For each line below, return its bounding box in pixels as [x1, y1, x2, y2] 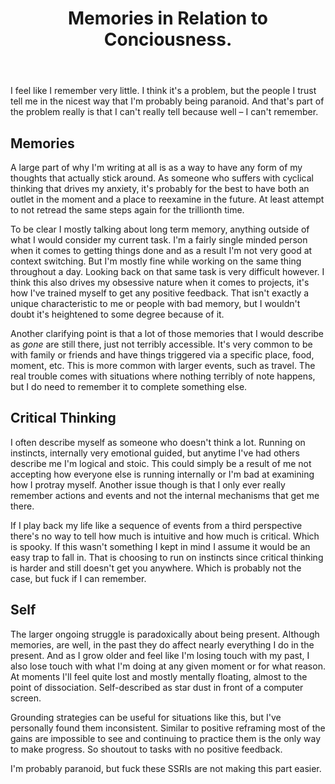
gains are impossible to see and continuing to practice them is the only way [10, 732, 322, 744]
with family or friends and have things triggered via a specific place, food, [10, 349, 315, 361]
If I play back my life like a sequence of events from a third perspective [10, 519, 303, 531]
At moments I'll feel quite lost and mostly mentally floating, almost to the [10, 670, 308, 682]
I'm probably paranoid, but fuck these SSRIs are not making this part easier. [10, 762, 322, 774]
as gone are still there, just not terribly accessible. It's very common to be [10, 338, 313, 350]
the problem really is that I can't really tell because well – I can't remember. [10, 106, 319, 118]
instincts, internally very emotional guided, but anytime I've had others [10, 447, 300, 459]
